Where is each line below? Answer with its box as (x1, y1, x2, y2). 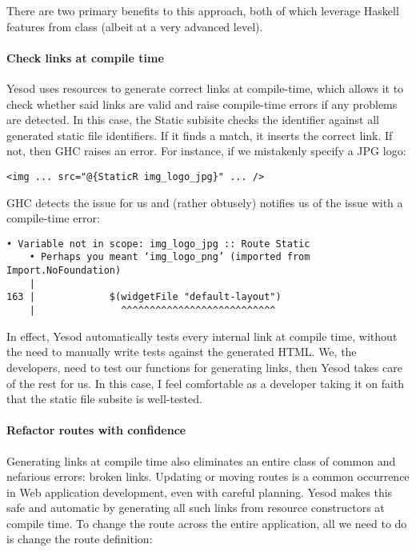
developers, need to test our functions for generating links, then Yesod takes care (6, 358, 402, 375)
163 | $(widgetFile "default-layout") (6, 291, 282, 303)
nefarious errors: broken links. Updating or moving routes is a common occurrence (6, 468, 410, 485)
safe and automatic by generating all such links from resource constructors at (6, 499, 385, 516)
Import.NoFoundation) (6, 265, 122, 277)
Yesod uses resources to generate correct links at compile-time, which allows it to (6, 79, 404, 96)
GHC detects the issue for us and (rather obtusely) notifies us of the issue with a (6, 194, 403, 210)
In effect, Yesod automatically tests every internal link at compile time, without (6, 327, 398, 344)
